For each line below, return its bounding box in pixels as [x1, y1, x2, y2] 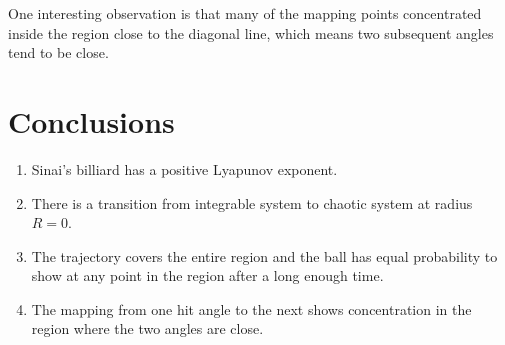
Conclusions [8, 100, 175, 141]
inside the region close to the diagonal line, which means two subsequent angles [8, 22, 494, 43]
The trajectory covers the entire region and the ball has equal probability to [31, 245, 498, 266]
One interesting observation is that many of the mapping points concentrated [8, 3, 482, 23]
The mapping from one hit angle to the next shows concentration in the [31, 298, 472, 319]
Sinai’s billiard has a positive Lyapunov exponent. [31, 158, 338, 179]
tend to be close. [8, 42, 109, 63]
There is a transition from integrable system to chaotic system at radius [31, 192, 473, 213]
